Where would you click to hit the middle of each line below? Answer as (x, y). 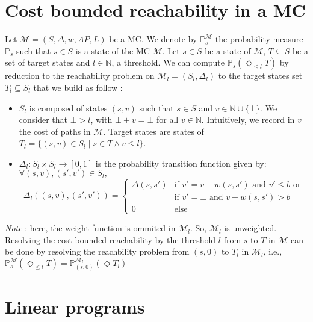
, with (101, 119)
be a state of (228, 50)
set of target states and (48, 62)
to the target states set (260, 76)
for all (167, 119)
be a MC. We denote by (153, 39)
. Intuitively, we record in (248, 119)
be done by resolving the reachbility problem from (97, 251)
